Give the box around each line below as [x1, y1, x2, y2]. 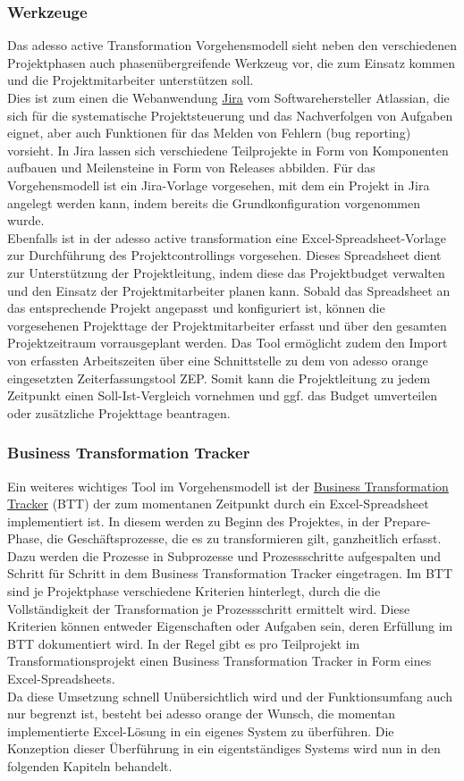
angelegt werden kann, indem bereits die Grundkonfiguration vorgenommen [7, 193, 421, 212]
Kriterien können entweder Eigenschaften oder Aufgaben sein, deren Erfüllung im [7, 617, 453, 635]
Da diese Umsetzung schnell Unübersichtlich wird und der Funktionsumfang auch [7, 686, 452, 705]
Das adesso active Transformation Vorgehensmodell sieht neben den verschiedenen [7, 36, 457, 55]
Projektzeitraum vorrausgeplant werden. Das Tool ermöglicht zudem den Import [7, 333, 448, 352]
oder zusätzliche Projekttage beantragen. [7, 403, 231, 422]
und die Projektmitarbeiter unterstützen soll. [7, 71, 254, 89]
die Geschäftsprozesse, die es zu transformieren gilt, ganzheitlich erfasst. [46, 529, 442, 548]
